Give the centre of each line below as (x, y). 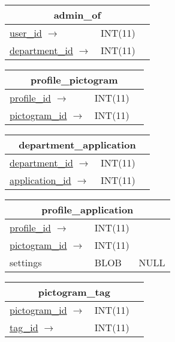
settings (26, 262)
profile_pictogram (74, 80)
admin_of (77, 15)
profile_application (87, 209)
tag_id (24, 327)
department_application (77, 145)
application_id (40, 180)
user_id (26, 33)
